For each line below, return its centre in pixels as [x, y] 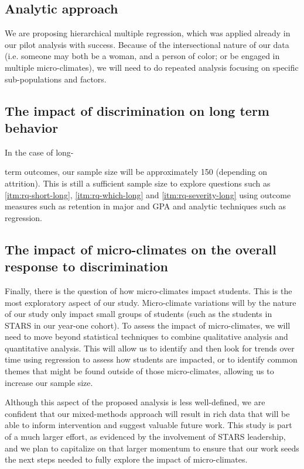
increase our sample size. [49, 382]
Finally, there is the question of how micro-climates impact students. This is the [148, 290]
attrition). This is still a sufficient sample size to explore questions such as [138, 183]
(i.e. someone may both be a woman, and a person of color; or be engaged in [142, 56]
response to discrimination [86, 266]
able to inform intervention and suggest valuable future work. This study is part [148, 425]
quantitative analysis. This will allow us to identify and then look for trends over [150, 348]
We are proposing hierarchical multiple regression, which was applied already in [148, 33]
